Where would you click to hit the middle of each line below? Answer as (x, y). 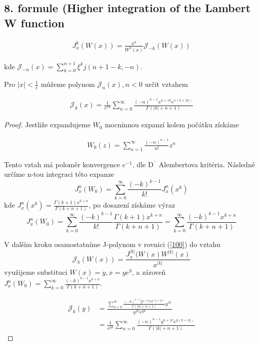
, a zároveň (149, 272)
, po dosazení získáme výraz (132, 205)
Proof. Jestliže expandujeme (47, 125)
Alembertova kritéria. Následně (207, 164)
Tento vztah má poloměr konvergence (62, 164)
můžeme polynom (68, 84)
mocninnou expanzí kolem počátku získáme (172, 125)
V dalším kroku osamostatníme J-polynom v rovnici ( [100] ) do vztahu (112, 244)
